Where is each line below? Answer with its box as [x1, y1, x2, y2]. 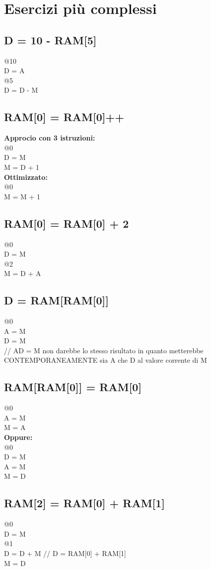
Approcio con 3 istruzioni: [4, 133, 95, 143]
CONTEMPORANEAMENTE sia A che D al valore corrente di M [4, 355, 207, 365]
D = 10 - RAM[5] [4, 32, 97, 47]
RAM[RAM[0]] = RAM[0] [4, 379, 142, 395]
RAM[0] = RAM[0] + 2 [4, 215, 129, 231]
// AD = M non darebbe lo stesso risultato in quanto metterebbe [4, 345, 204, 355]
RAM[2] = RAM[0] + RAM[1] [4, 495, 165, 511]
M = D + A [4, 268, 41, 279]
